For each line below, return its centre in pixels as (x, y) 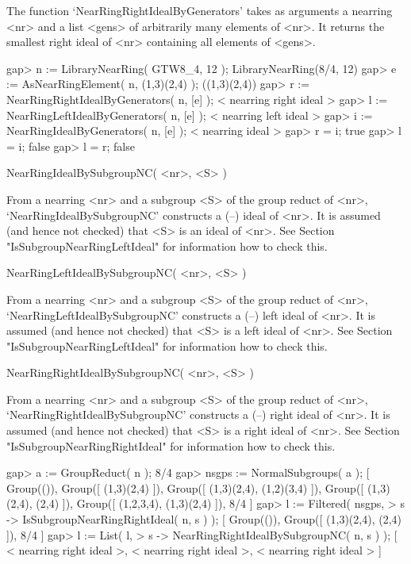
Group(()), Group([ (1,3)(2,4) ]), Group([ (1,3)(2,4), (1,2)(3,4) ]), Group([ (185, 487)
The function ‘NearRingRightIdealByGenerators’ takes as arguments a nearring (200, 10)
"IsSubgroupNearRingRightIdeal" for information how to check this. (171, 445)
